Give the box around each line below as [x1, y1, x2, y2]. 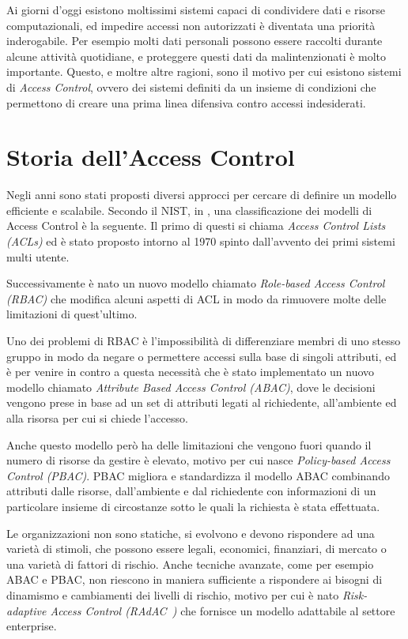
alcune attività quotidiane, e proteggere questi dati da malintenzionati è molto [6, 47, 387, 64]
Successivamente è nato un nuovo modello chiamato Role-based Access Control [6, 275, 385, 291]
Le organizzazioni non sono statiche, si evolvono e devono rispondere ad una [6, 524, 375, 541]
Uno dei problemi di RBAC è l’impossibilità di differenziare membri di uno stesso [6, 333, 401, 349]
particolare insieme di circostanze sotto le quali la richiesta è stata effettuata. [6, 498, 380, 514]
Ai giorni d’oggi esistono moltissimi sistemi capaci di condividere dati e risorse [6, 2, 386, 17]
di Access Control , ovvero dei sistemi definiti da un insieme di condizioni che [6, 78, 376, 95]
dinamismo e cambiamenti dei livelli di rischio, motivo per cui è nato [6, 586, 339, 603]
